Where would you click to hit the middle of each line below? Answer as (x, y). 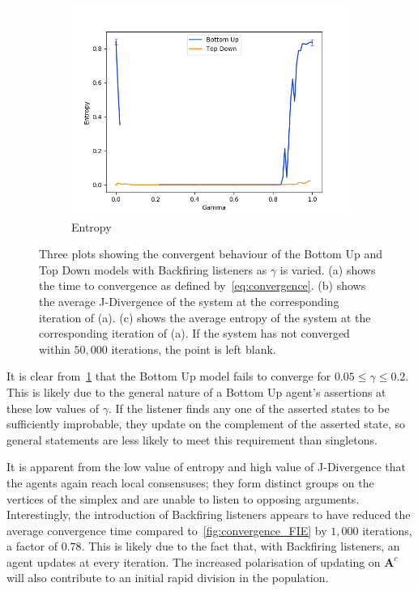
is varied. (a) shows (328, 269)
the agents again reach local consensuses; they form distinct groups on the (190, 482)
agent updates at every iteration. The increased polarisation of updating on (194, 561)
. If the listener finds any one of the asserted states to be (249, 408)
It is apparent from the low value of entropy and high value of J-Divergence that (206, 467)
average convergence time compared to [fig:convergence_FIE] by (167, 530)
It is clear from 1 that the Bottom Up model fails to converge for (169, 376)
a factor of (32, 546)
